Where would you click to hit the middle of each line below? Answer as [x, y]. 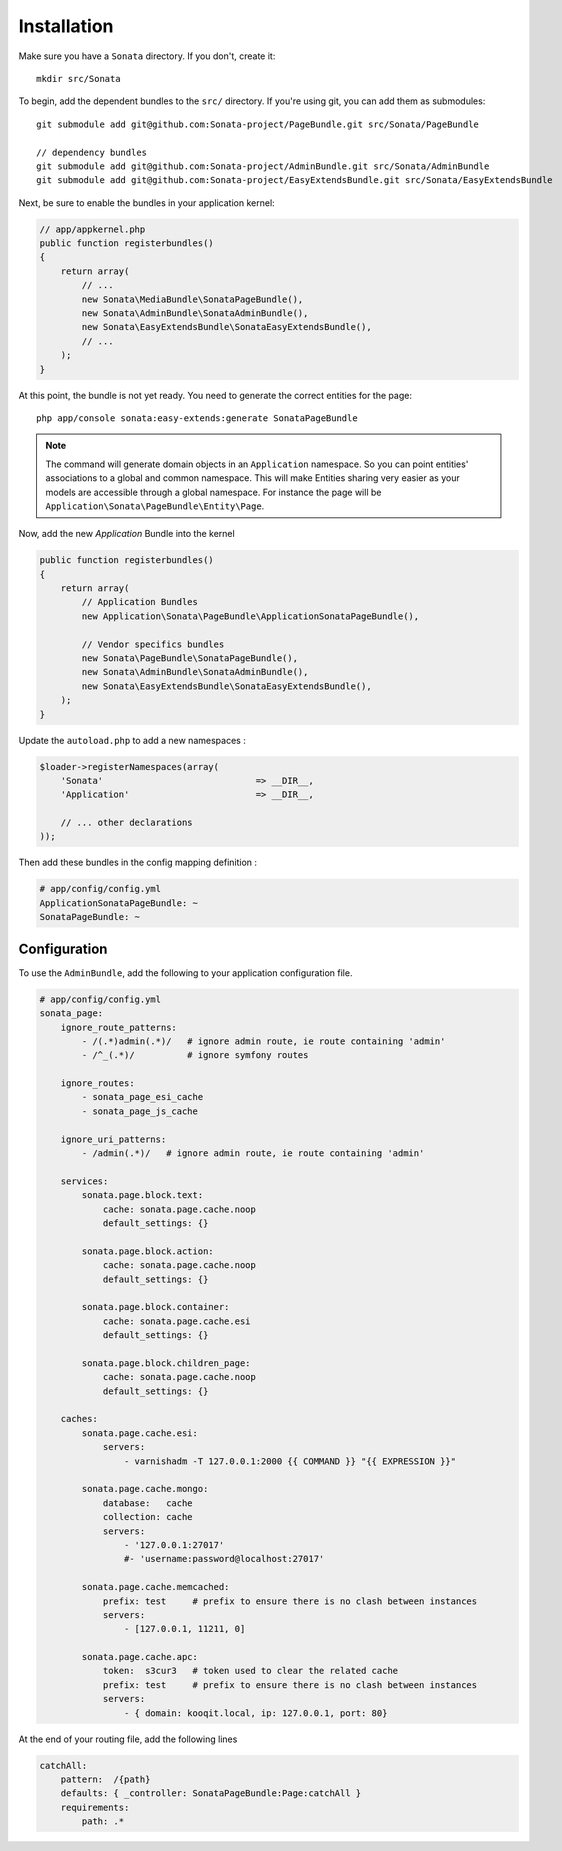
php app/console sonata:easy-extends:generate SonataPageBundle [197, 418]
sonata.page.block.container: [155, 1307]
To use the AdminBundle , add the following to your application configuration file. [185, 972]
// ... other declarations [127, 823]
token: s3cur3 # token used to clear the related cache [250, 1671]
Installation [66, 26]
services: [84, 1181]
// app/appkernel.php [92, 229]
